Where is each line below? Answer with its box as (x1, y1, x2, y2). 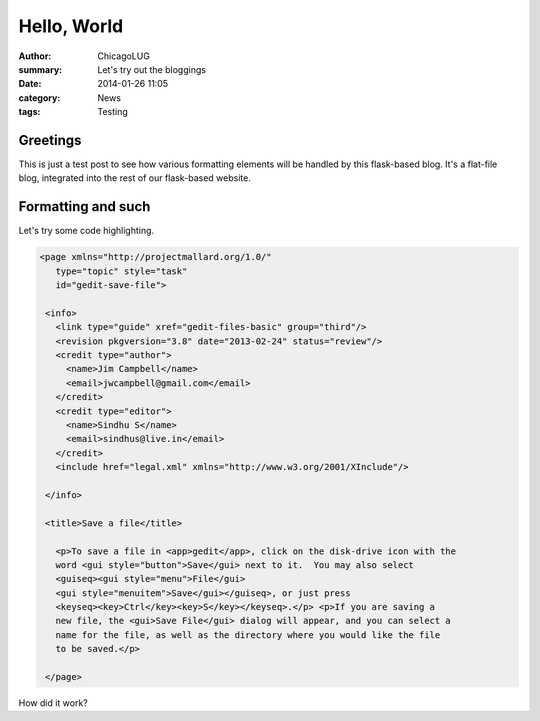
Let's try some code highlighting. (18, 225, 155, 237)
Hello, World (18, 15, 124, 37)
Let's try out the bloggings (97, 63, 207, 75)
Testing (97, 106, 129, 118)
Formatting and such (18, 198, 151, 215)
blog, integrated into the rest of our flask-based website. (18, 172, 252, 184)
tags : (18, 106, 41, 118)
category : (18, 91, 61, 104)
